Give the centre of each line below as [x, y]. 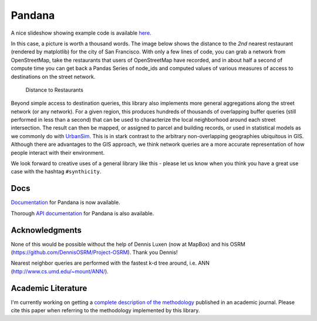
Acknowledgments [46, 230]
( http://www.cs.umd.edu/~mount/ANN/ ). [60, 271]
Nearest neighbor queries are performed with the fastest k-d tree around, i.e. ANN [110, 263]
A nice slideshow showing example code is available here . [81, 33]
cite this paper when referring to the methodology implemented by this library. [105, 310]
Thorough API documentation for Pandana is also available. [82, 213]
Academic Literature [49, 288]
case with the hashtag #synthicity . [56, 172]
